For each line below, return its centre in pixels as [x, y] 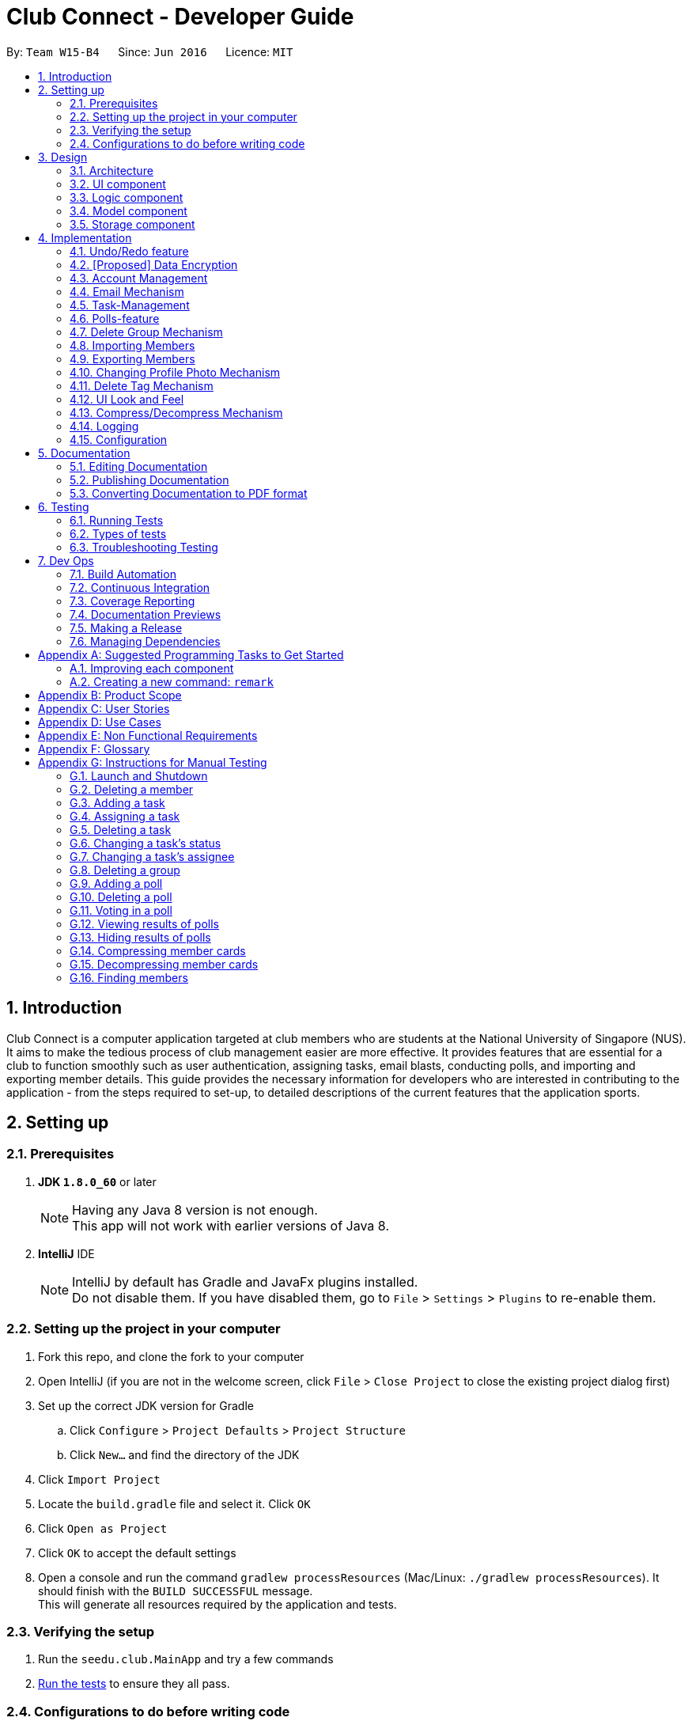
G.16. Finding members [129, 977]
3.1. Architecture [112, 170]
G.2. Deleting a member [132, 789]
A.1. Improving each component [152, 668]
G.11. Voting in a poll [121, 910]
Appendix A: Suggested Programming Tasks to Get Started [191, 654]
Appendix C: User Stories [104, 708]
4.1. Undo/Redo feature [129, 251]
